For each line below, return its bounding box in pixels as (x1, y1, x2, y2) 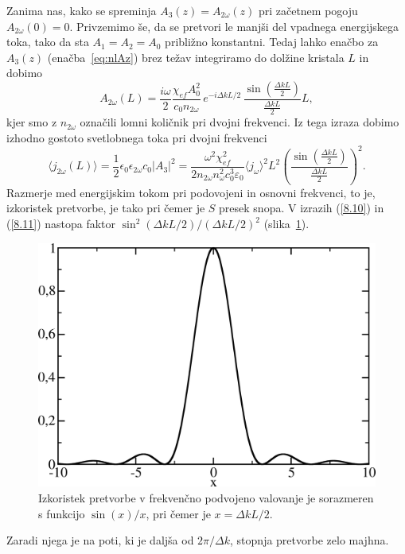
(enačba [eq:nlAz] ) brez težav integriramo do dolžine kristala (47, 48, 345, 65)
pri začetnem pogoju (258, 2, 358, 18)
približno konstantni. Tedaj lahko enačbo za (165, 33, 379, 50)
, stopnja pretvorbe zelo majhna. (230, 532, 389, 548)
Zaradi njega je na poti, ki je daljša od (6, 532, 194, 548)
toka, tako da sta (6, 33, 89, 50)
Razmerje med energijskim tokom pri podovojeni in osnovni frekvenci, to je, (6, 184, 376, 200)
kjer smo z (6, 114, 57, 130)
